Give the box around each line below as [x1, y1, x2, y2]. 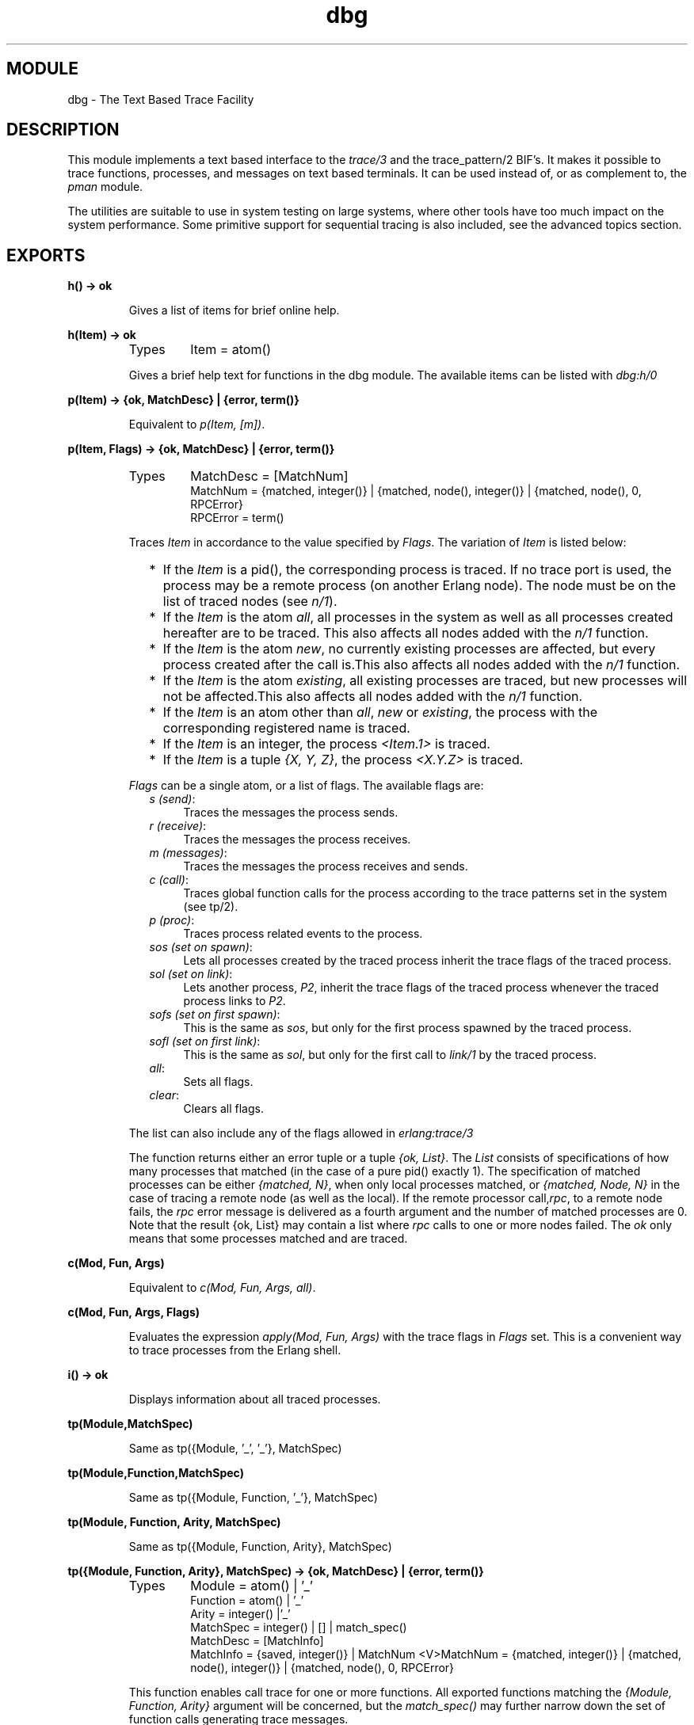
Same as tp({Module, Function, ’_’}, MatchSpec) [128, 1491, 378, 1505]
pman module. [67, 180, 143, 194]
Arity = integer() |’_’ [190, 1607, 291, 1621]
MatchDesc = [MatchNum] [190, 468, 349, 485]
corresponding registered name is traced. [162, 720, 410, 737]
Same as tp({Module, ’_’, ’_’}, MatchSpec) [128, 1441, 342, 1456]
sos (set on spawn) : [149, 940, 253, 954]
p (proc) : [149, 913, 195, 927]
